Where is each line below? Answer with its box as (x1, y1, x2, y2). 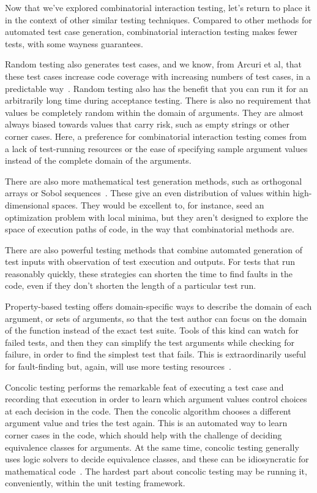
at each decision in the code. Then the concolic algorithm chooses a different (5, 404, 291, 417)
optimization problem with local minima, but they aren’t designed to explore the (5, 210, 308, 223)
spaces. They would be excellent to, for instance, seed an (52, 198, 264, 211)
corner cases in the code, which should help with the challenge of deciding (5, 429, 282, 441)
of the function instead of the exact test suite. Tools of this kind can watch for (5, 324, 299, 337)
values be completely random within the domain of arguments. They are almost (5, 105, 304, 118)
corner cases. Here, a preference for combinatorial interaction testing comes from (5, 129, 307, 142)
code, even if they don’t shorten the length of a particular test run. (5, 279, 256, 292)
